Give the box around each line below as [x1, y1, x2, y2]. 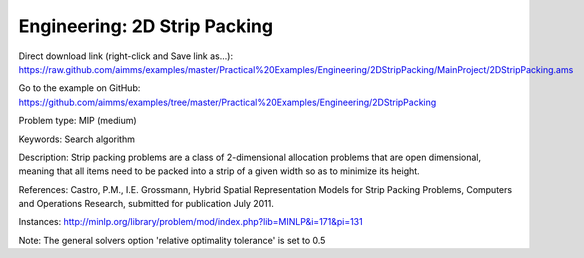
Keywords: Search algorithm [18, 133, 135, 145]
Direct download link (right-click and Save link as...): [18, 50, 234, 62]
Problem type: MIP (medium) [18, 115, 137, 127]
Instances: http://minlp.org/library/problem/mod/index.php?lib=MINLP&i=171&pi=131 [18, 216, 364, 228]
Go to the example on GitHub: [18, 82, 141, 94]
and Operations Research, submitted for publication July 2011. [18, 198, 275, 210]
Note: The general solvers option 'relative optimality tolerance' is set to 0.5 [18, 234, 326, 246]
